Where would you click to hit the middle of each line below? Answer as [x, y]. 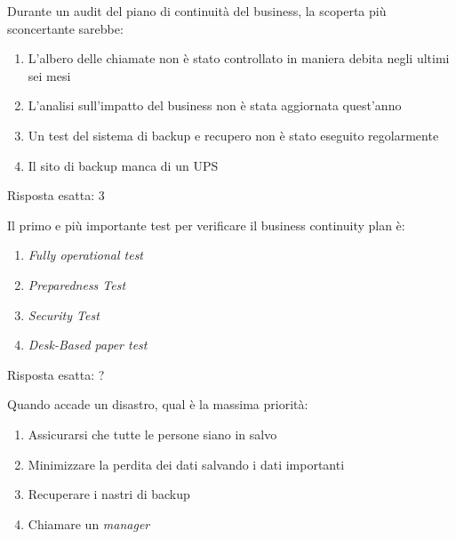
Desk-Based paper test [88, 345]
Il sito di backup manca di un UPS [123, 165]
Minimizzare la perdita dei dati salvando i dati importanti [186, 464]
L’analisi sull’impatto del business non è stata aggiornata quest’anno [215, 105]
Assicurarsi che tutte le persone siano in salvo [152, 434]
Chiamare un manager [89, 523]
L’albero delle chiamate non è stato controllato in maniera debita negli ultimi [239, 58]
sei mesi [49, 75]
